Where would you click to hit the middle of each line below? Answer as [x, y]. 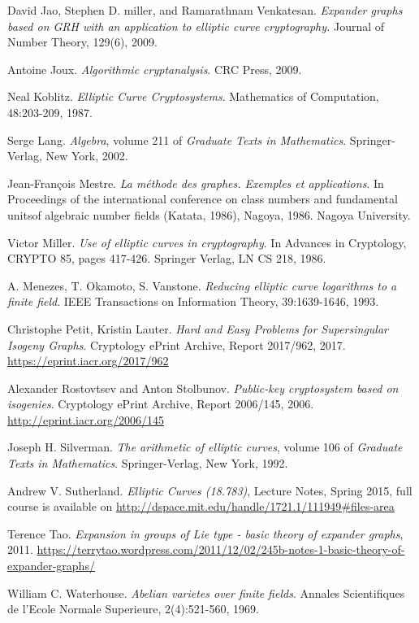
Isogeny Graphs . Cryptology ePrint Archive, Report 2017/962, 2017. [177, 344]
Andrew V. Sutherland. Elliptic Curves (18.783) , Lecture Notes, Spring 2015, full [210, 490]
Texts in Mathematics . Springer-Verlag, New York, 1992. [148, 463]
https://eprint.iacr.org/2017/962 [88, 361]
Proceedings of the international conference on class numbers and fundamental [203, 199]
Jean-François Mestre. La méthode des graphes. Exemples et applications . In [196, 183]
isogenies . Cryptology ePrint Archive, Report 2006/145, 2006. [161, 404]
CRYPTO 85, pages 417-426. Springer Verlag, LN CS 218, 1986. [167, 258]
